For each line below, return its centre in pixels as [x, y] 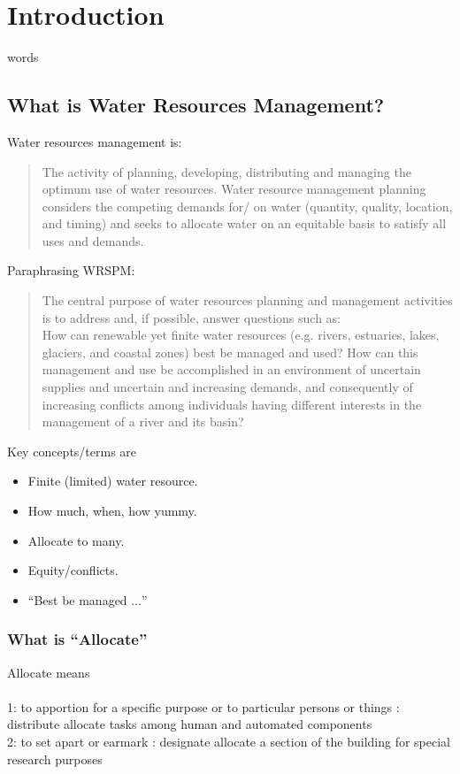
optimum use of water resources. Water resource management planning [234, 189]
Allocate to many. [76, 540]
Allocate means [49, 672]
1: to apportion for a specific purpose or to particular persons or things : [203, 706]
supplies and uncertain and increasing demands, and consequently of [227, 387]
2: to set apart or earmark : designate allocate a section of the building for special [229, 741]
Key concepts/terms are [72, 451]
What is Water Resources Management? [196, 105]
